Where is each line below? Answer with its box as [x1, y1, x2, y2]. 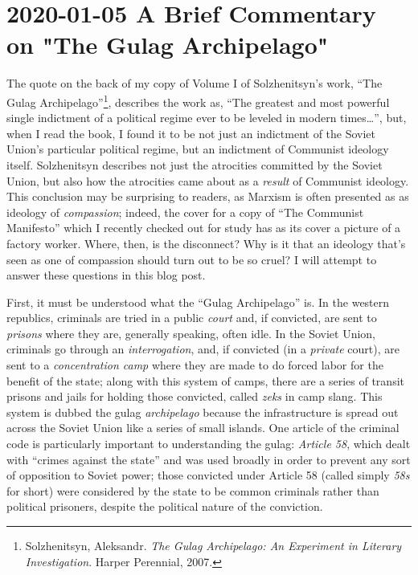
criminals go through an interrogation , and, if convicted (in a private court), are [6, 341, 400, 357]
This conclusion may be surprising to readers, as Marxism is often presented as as [6, 188, 409, 205]
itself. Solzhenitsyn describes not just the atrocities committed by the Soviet [6, 156, 383, 173]
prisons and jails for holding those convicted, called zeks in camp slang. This [6, 388, 383, 405]
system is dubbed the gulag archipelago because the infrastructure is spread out [6, 403, 399, 420]
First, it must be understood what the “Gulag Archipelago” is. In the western [6, 293, 390, 310]
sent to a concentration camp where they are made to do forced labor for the [6, 357, 383, 373]
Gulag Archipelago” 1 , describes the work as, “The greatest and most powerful [6, 91, 390, 110]
